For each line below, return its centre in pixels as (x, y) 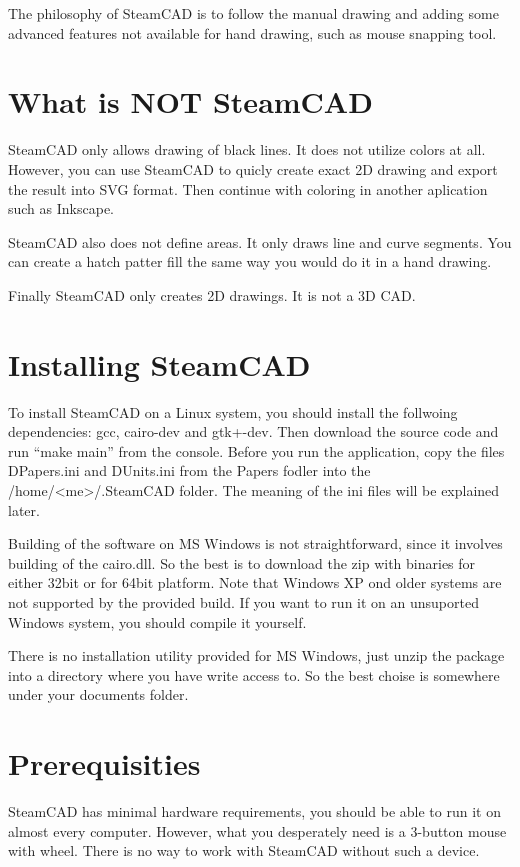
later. (24, 509)
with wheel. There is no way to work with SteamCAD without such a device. (244, 850)
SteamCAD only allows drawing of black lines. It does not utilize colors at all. (247, 149)
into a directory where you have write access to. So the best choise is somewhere (254, 674)
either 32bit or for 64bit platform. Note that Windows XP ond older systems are (255, 582)
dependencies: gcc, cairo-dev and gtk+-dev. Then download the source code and (253, 431)
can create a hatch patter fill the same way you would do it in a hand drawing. (250, 261)
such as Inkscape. (61, 208)
